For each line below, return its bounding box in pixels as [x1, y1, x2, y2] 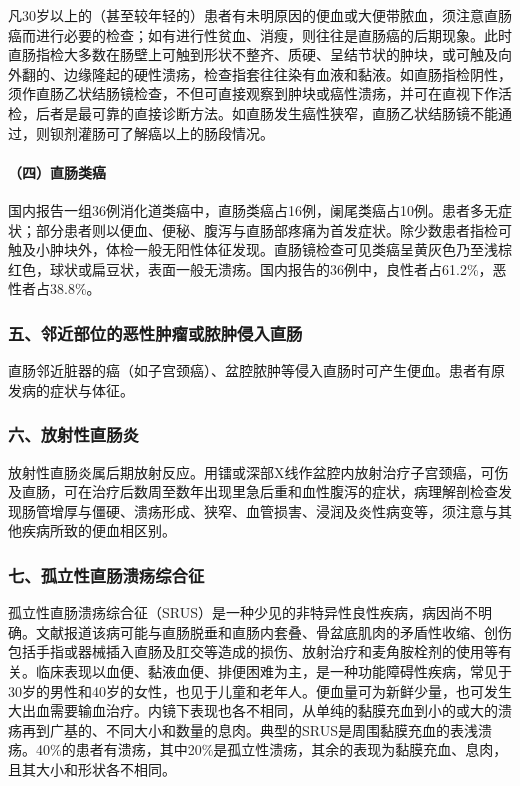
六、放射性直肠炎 [8, 422, 139, 447]
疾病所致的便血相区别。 [21, 520, 176, 541]
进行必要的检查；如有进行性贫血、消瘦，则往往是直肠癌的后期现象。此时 [35, 24, 512, 45]
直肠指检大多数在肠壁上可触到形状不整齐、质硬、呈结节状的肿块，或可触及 [8, 44, 498, 65]
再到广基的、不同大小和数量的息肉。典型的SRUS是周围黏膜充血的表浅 [21, 719, 478, 740]
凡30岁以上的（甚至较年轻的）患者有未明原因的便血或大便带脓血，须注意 [8, 5, 484, 25]
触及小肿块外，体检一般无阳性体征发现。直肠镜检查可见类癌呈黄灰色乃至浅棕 [8, 239, 512, 260]
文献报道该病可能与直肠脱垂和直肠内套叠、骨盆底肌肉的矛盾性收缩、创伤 [35, 621, 512, 642]
